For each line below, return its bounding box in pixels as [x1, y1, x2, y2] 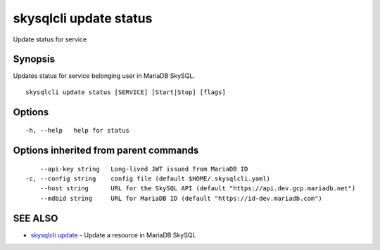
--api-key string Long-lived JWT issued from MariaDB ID [39, 165, 248, 173]
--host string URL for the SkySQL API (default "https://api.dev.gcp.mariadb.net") [39, 185, 356, 192]
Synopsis [13, 53, 56, 65]
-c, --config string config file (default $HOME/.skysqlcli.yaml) [25, 175, 271, 183]
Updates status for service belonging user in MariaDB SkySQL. [13, 72, 195, 80]
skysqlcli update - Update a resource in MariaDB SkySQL [30, 230, 196, 239]
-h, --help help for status [25, 126, 130, 135]
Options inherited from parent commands [13, 145, 199, 157]
